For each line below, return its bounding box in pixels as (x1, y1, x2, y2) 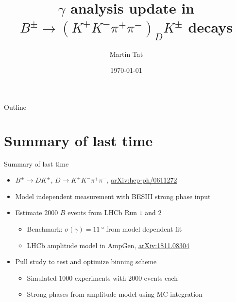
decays (188, 17, 233, 37)
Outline (4, 101, 26, 112)
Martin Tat (109, 49, 143, 59)
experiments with (74, 272, 126, 283)
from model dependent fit (106, 224, 182, 234)
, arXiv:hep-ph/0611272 (106, 175, 177, 185)
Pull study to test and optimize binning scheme (15, 256, 157, 267)
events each (144, 272, 178, 283)
